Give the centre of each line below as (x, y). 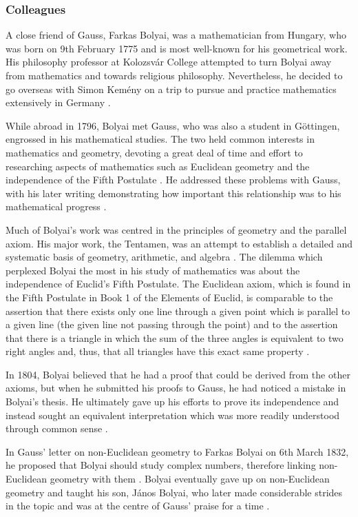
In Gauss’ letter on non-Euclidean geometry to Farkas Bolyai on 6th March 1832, (177, 451)
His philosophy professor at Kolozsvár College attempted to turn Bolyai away (169, 62)
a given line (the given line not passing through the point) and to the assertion (172, 324)
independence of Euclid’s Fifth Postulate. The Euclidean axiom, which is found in (178, 284)
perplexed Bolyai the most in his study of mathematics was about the (153, 270)
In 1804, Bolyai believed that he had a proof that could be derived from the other (178, 374)
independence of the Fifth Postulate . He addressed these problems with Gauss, (173, 180)
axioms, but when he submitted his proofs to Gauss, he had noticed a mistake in (176, 388)
